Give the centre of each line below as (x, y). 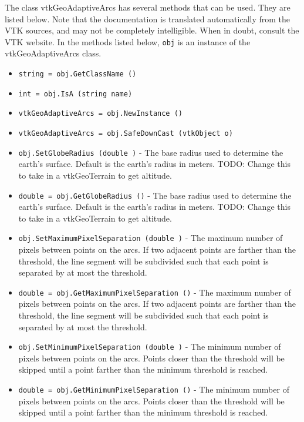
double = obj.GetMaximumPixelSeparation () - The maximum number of (155, 292)
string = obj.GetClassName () (77, 74)
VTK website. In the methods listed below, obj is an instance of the (128, 41)
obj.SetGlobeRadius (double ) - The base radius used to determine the (151, 152)
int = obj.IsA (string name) (75, 94)
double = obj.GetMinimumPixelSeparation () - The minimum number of (154, 389)
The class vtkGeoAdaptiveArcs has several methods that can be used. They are (148, 7)
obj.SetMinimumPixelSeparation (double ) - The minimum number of (150, 346)
